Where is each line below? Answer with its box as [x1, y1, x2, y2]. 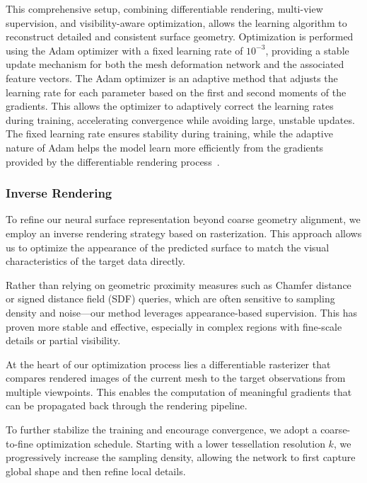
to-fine [6, 436, 33, 450]
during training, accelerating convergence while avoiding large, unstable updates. [6, 112, 355, 127]
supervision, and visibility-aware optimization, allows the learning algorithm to [6, 15, 347, 30]
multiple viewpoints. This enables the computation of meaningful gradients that [6, 384, 352, 399]
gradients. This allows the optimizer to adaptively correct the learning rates [6, 98, 334, 113]
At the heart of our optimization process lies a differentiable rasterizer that [6, 356, 331, 371]
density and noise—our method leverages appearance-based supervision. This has [6, 305, 357, 319]
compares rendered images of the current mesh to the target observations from [6, 370, 346, 385]
